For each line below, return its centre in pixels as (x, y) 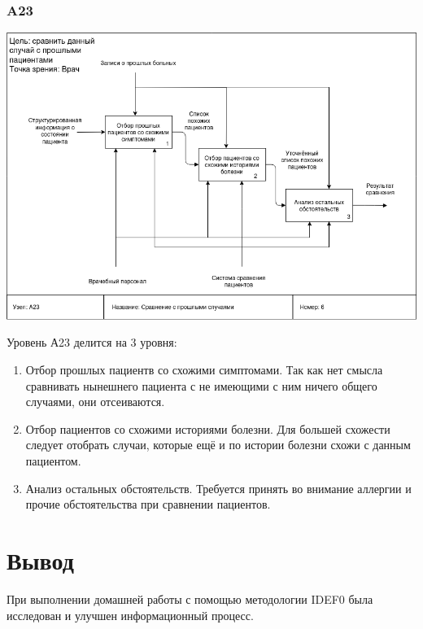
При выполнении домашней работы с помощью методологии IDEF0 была (190, 598)
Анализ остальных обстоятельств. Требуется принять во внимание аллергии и (218, 488)
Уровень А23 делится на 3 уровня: (92, 342)
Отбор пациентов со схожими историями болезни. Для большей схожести (208, 428)
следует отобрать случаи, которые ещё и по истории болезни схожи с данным (218, 445)
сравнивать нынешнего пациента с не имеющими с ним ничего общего (201, 385)
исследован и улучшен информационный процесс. (130, 615)
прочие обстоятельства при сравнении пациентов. (148, 504)
